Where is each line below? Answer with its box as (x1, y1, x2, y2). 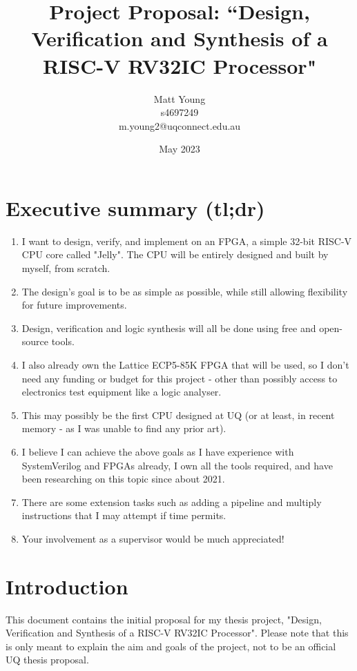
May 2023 (159, 142, 200, 156)
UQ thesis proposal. (6, 652, 89, 667)
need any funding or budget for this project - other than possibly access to (21, 371, 338, 385)
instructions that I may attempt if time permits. (21, 508, 226, 523)
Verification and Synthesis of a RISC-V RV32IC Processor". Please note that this (6, 625, 349, 640)
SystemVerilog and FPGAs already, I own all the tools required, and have (21, 458, 333, 472)
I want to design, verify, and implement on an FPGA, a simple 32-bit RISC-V (21, 233, 352, 248)
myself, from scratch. (21, 261, 110, 275)
